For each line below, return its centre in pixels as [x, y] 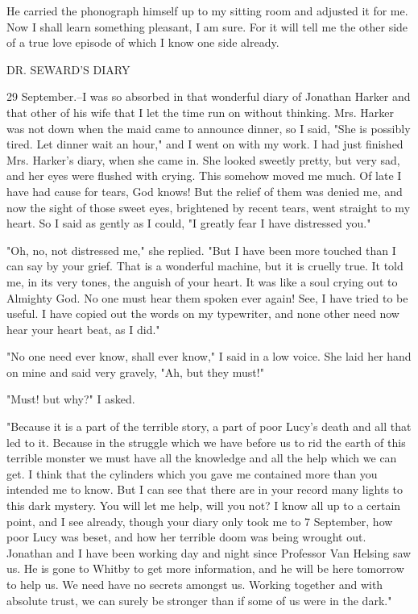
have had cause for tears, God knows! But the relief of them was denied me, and [205, 191]
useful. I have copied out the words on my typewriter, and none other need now [203, 313]
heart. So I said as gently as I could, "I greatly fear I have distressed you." [189, 223]
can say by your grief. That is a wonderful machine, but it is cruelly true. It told [205, 266]
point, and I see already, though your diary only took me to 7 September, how [200, 521]
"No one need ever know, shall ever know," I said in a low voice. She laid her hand [209, 356]
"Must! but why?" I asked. [71, 399]
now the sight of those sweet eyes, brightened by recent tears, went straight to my [209, 207]
